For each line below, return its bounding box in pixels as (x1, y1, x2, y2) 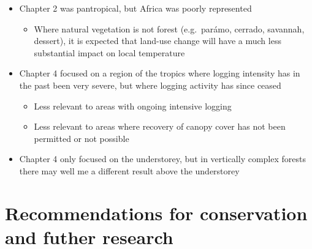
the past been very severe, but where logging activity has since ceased (19, 78, 281, 91)
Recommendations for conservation (5, 200, 308, 225)
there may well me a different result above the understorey (19, 164, 240, 177)
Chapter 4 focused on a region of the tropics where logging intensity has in (19, 67, 300, 80)
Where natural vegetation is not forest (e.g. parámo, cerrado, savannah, (34, 22, 305, 35)
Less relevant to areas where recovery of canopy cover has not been (34, 120, 286, 133)
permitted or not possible (34, 132, 129, 144)
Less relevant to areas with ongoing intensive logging (34, 99, 232, 112)
